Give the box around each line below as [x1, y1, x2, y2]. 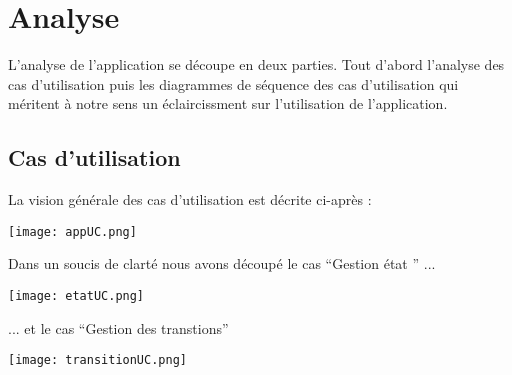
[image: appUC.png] [8, 224, 137, 239]
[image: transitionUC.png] [8, 353, 187, 368]
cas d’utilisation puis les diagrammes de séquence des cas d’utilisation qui [8, 73, 459, 94]
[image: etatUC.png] [8, 288, 145, 303]
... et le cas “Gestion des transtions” [8, 317, 229, 338]
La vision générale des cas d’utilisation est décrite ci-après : [8, 189, 372, 210]
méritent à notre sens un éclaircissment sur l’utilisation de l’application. [8, 93, 448, 114]
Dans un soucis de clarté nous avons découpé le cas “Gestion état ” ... [8, 253, 436, 274]
